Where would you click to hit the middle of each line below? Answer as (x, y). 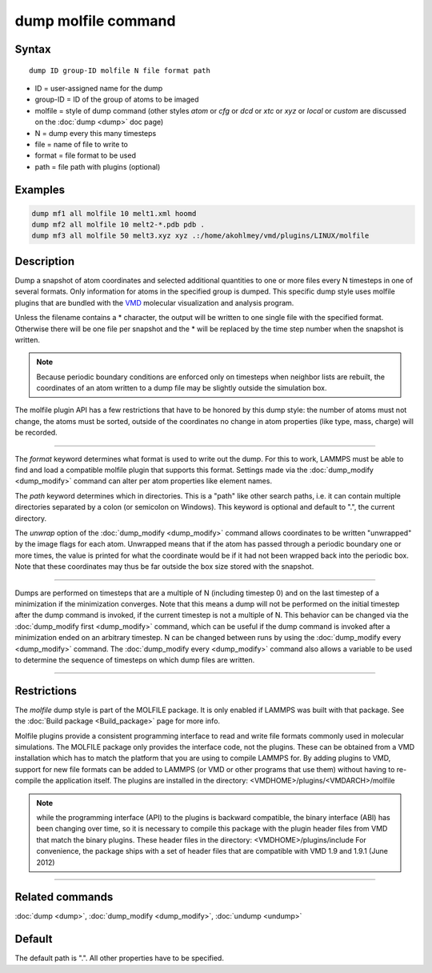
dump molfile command (95, 21)
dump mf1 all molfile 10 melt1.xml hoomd (114, 213)
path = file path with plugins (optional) (98, 166)
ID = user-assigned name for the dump (99, 88)
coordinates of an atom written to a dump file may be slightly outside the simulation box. (182, 388)
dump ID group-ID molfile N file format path (120, 70)
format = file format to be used (85, 155)
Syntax (33, 49)
